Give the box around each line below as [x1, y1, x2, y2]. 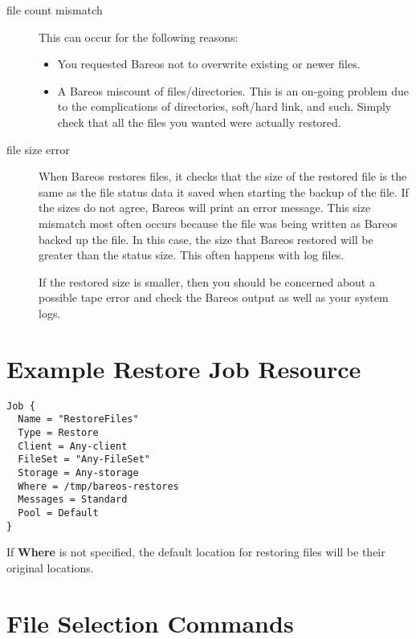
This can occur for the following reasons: [39, 28, 239, 45]
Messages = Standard [18, 494, 128, 506]
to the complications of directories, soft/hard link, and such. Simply [57, 98, 392, 115]
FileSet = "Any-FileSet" [18, 454, 150, 466]
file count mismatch [6, 2, 103, 18]
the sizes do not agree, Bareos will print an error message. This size [39, 199, 371, 216]
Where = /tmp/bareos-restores [18, 480, 179, 492]
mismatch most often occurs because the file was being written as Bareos [39, 214, 398, 231]
